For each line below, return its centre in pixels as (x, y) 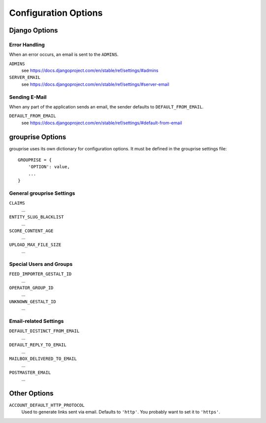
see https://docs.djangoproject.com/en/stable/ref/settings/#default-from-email (102, 123)
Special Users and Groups (41, 264)
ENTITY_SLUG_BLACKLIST (36, 217)
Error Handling (27, 44)
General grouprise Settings (42, 193)
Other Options (31, 393)
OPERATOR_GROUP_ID (31, 288)
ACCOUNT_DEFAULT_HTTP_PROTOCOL (47, 405)
